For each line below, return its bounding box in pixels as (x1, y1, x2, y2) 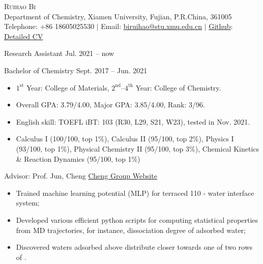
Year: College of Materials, (26, 82, 109, 93)
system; (16, 197, 40, 208)
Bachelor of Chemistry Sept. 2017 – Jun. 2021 (4, 65, 148, 75)
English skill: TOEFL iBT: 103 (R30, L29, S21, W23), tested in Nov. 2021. (16, 116, 250, 127)
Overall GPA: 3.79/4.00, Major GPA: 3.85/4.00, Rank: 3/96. (16, 99, 205, 110)
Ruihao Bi (4, 1, 36, 11)
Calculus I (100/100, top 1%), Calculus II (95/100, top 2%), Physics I (16, 133, 234, 144)
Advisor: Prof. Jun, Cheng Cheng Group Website (4, 170, 158, 181)
